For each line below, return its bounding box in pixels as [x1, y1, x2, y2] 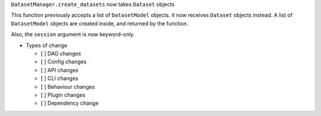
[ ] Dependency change [40, 99, 99, 107]
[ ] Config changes [40, 58, 87, 65]
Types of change [26, 41, 68, 49]
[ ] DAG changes [40, 50, 81, 57]
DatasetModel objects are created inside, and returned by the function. [11, 20, 188, 27]
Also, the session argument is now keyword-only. [11, 31, 135, 38]
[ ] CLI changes [40, 75, 78, 82]
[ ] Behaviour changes [40, 83, 95, 90]
